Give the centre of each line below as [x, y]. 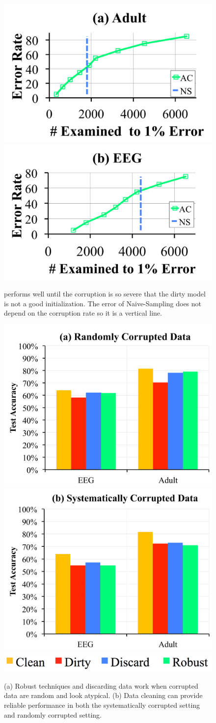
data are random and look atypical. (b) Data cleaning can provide [103, 695]
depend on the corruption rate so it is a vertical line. [83, 313]
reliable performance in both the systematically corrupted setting [102, 705]
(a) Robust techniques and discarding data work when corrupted [101, 685]
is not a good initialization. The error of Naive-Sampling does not [103, 303]
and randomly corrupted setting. [53, 714]
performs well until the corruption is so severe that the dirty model [105, 293]
